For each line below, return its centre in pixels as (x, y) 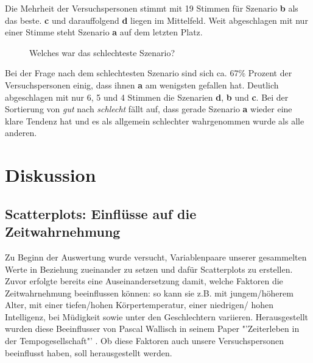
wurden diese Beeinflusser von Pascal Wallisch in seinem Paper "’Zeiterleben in (152, 329)
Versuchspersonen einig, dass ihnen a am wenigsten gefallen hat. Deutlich (142, 84)
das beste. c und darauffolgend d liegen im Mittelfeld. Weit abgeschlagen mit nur (156, 20)
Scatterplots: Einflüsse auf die (101, 213)
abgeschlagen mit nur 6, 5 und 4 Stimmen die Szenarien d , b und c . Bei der (147, 97)
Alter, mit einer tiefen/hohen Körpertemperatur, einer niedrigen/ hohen (139, 305)
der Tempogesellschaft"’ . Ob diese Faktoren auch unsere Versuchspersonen (145, 341)
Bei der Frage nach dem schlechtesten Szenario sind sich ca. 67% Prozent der (149, 73)
